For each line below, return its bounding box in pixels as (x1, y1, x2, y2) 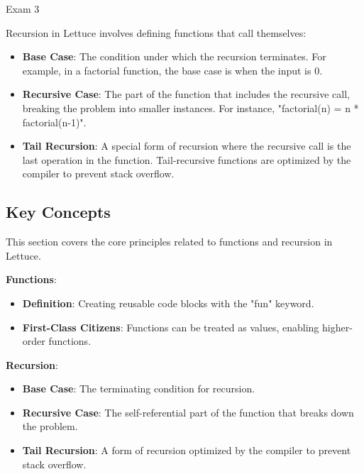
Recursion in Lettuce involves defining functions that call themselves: (6, 25, 307, 40)
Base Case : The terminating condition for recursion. (22, 381, 255, 396)
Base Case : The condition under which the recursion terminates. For (22, 49, 326, 64)
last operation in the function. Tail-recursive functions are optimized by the (22, 152, 351, 167)
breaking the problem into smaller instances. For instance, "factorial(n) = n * (22, 100, 359, 115)
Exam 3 (6, 1, 40, 16)
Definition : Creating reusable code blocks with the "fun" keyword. (22, 295, 314, 310)
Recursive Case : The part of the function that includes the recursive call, (22, 87, 350, 101)
